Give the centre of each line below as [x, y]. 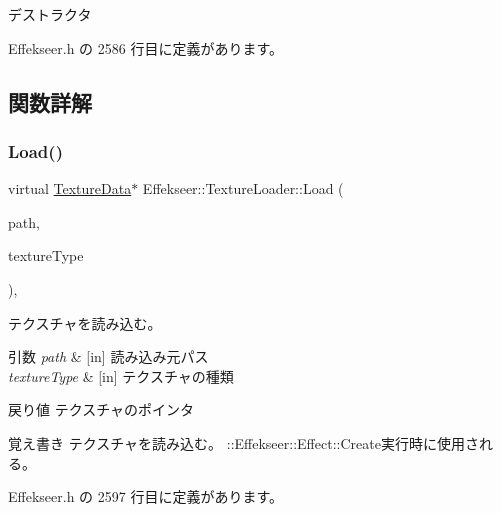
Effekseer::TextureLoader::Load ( [243, 188]
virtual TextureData [70, 188]
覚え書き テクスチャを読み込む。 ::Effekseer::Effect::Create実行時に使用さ [243, 442]
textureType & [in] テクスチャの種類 [121, 375]
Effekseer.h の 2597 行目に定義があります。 [146, 496]
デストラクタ [50, 14]
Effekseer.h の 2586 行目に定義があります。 [146, 47]
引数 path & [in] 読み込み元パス [108, 356]
